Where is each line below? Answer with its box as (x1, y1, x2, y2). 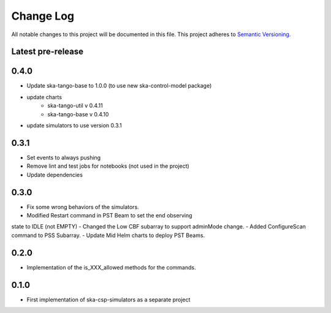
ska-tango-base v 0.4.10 (47, 110, 109, 118)
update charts (26, 93, 63, 100)
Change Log (11, 9, 75, 23)
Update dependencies (26, 171, 83, 178)
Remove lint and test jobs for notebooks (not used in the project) (26, 162, 189, 170)
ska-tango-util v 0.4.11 (47, 102, 104, 110)
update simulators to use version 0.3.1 (26, 122, 122, 129)
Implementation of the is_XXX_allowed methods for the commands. (26, 263, 196, 271)
